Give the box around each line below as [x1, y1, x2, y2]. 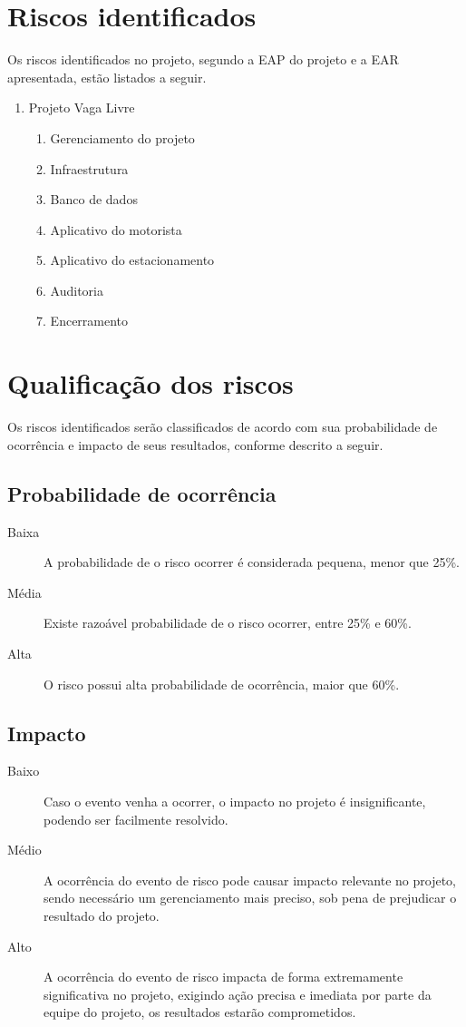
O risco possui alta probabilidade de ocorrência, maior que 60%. [44, 674, 400, 693]
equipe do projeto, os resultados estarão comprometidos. [44, 1003, 356, 1022]
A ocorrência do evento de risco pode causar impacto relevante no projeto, [44, 870, 456, 889]
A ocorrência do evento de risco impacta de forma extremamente [44, 967, 403, 986]
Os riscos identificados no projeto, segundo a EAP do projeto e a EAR [7, 50, 399, 69]
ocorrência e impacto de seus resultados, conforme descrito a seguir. [7, 435, 383, 454]
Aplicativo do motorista [50, 220, 182, 239]
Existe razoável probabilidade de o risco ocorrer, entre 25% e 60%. [44, 613, 412, 632]
